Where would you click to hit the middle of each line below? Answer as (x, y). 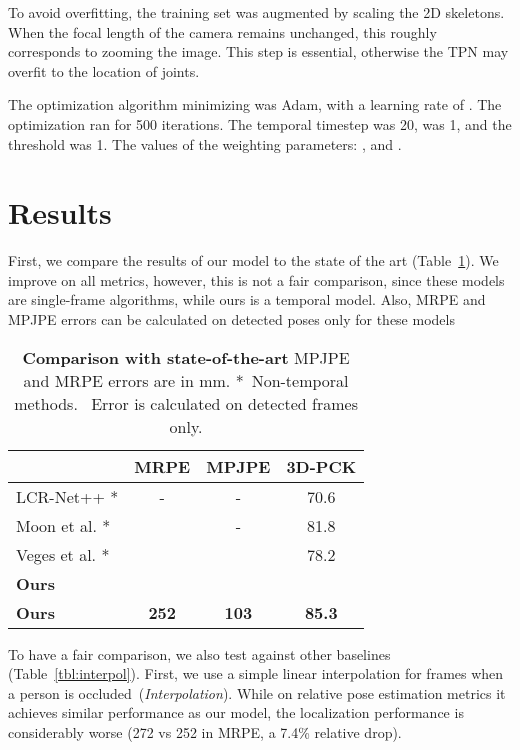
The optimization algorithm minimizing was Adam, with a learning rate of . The (255, 104)
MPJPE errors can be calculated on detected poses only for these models (231, 319)
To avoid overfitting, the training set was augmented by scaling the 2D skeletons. (256, 12)
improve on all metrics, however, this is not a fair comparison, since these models (256, 279)
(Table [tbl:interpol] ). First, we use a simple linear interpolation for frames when (256, 673)
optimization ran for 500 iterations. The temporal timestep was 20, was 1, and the (260, 123)
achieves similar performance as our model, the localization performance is (236, 712)
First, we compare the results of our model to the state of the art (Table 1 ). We (253, 260)
